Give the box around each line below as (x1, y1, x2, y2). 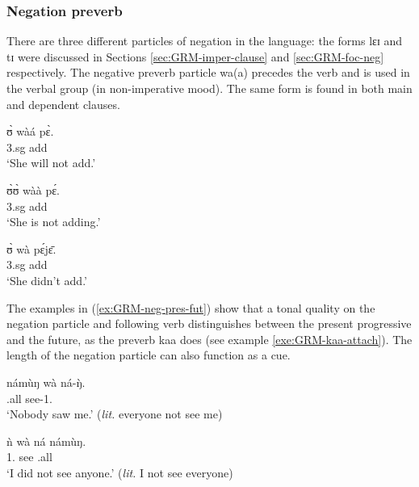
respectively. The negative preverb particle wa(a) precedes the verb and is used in (6, 64, 410, 81)
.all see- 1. (6, 389, 52, 406)
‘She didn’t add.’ (6, 271, 87, 288)
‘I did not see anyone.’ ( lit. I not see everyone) (6, 464, 233, 481)
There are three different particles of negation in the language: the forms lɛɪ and (6, 32, 403, 49)
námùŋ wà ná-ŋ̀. (6, 373, 86, 390)
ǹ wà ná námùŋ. (6, 432, 86, 449)
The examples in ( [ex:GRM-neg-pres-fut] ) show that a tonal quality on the (6, 299, 375, 316)
